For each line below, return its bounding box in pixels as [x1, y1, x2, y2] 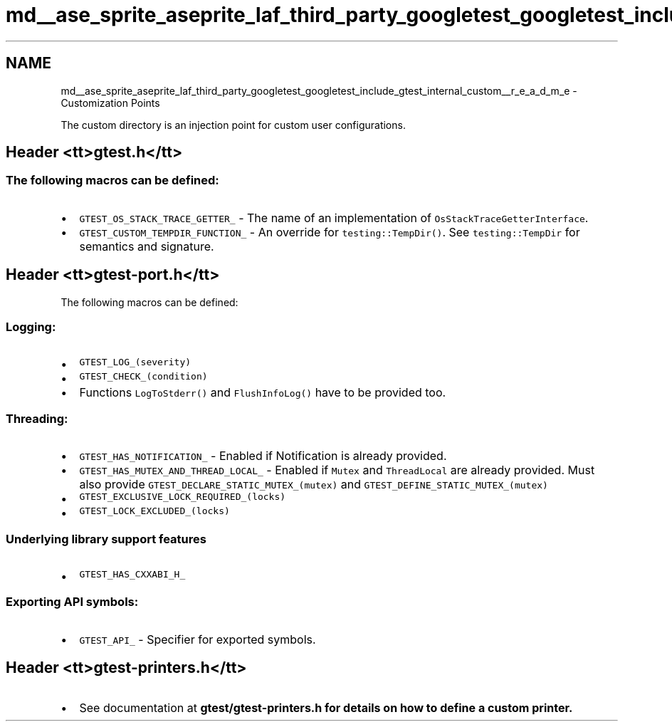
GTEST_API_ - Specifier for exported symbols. [79, 632, 316, 647]
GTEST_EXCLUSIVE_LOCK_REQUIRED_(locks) [79, 491, 286, 503]
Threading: [6, 411, 68, 426]
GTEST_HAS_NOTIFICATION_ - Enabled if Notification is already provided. [79, 449, 447, 464]
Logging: [6, 320, 56, 335]
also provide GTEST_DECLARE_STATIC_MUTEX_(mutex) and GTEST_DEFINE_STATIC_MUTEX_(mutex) [79, 477, 548, 492]
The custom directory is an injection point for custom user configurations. [61, 118, 406, 131]
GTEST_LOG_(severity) [79, 357, 191, 368]
